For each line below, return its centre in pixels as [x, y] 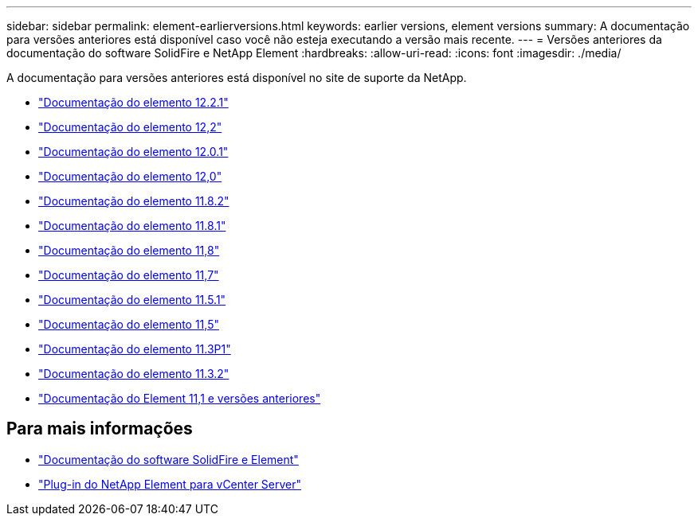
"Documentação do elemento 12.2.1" [133, 102]
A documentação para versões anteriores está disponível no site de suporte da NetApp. [237, 78]
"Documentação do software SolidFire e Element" [169, 459]
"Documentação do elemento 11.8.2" [134, 201]
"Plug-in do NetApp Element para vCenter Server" [170, 484]
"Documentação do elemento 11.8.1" [132, 226]
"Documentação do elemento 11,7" [129, 275]
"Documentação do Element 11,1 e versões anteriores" [180, 398]
